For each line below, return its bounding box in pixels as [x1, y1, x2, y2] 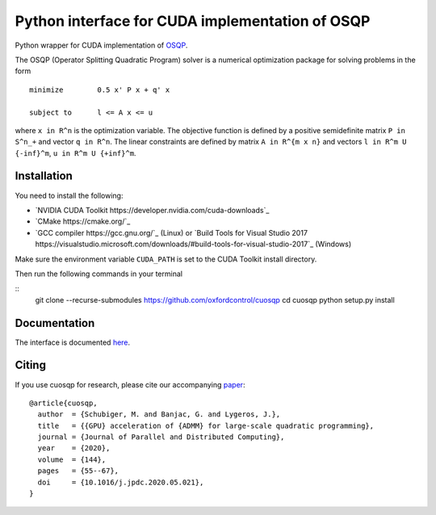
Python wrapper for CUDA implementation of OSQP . [15, 40, 188, 50]
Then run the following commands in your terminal [15, 269, 183, 278]
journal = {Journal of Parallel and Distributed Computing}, [37, 433, 285, 442]
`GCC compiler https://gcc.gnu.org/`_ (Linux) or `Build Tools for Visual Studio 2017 [35, 228, 308, 237]
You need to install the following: [15, 191, 124, 200]
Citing [15, 358, 46, 372]
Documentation [15, 316, 95, 330]
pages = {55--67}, [37, 467, 119, 475]
